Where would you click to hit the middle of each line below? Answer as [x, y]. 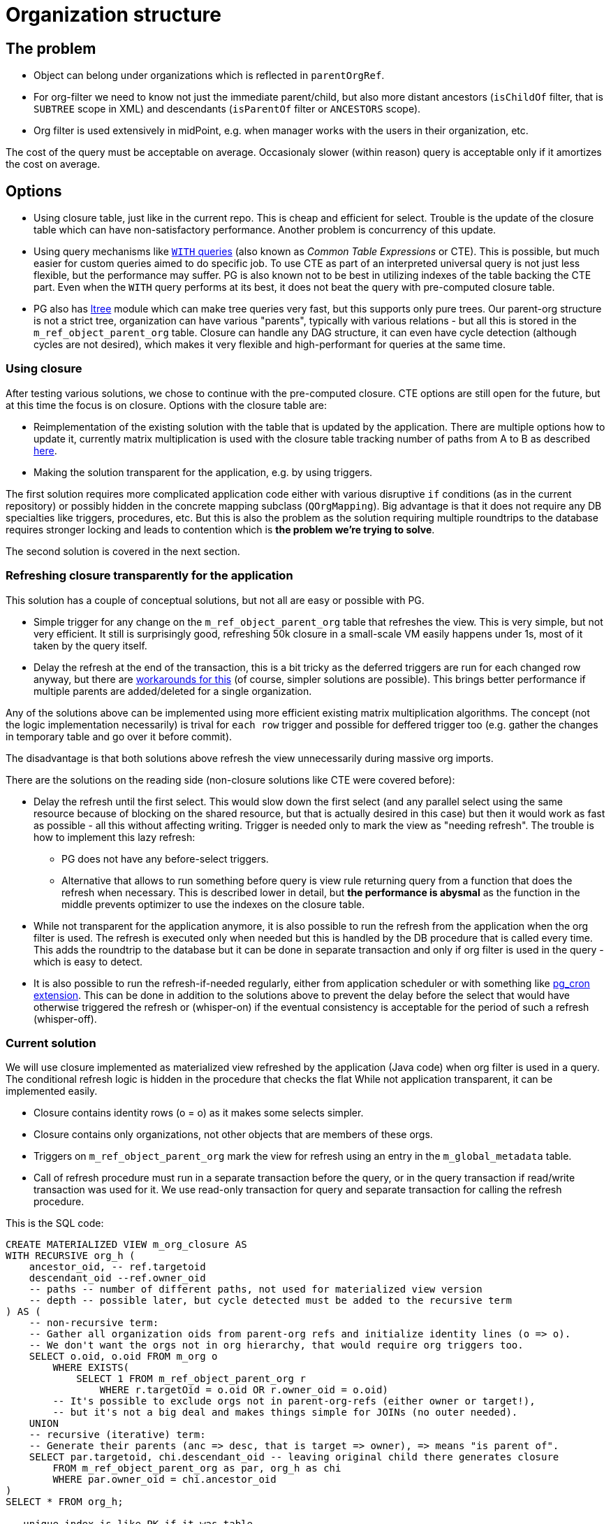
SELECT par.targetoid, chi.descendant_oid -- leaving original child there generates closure [294, 1457]
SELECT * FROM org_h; [65, 1502]
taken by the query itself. [90, 645]
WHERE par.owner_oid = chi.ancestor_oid [164, 1480]
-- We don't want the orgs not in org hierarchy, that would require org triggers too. [276, 1345]
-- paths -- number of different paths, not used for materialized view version [256, 1289]
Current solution [51, 1043]
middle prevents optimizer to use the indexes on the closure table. [213, 904]
